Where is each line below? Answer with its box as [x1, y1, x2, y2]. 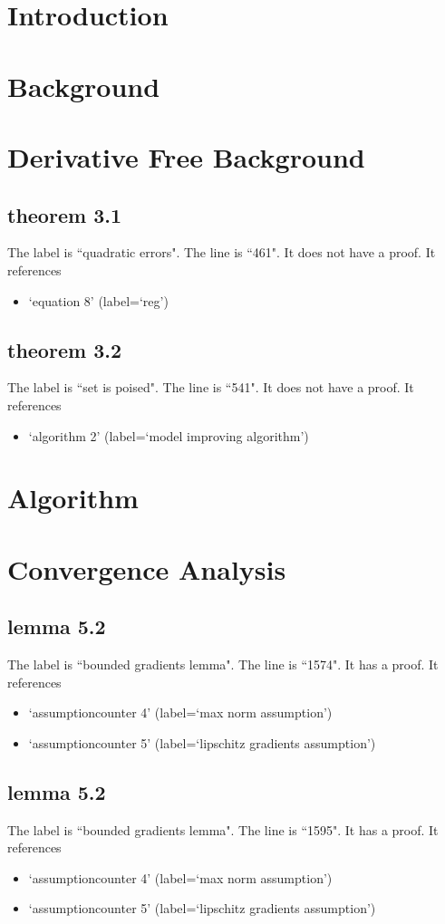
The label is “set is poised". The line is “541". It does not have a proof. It [7, 378, 414, 397]
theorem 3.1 [7, 200, 121, 228]
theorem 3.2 [7, 335, 121, 363]
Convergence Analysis [7, 550, 286, 587]
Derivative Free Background [7, 138, 365, 175]
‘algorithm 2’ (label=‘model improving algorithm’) [28, 426, 309, 445]
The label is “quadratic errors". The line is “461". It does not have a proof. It [7, 243, 436, 262]
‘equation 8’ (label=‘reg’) [28, 291, 169, 310]
